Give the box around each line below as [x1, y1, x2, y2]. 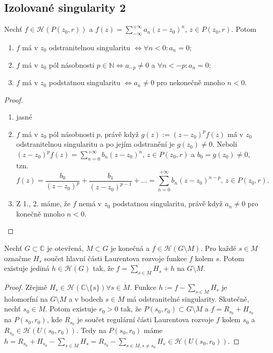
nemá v [78, 198, 102, 209]
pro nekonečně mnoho [156, 77, 225, 88]
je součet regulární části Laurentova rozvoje [77, 314, 214, 325]
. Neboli [212, 139, 237, 149]
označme [4, 252, 31, 263]
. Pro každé [200, 242, 237, 253]
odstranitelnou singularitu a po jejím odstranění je [16, 139, 175, 149]
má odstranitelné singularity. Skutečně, [127, 293, 249, 304]
